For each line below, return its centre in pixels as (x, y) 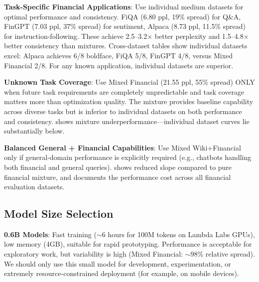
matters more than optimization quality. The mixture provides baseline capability (129, 101)
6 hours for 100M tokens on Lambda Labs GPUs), (178, 234)
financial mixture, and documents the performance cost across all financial (118, 177)
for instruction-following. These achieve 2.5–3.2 (76, 36)
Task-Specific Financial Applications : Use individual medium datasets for (124, 6)
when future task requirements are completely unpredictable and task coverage (124, 91)
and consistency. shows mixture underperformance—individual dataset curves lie (127, 121)
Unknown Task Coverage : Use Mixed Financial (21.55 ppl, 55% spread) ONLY (129, 82)
